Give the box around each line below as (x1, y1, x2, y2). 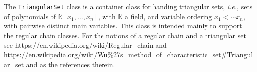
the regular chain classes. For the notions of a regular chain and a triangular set (4, 30, 246, 40)
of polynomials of (4, 11, 56, 21)
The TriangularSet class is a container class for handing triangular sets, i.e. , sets (4, 1, 253, 11)
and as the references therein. (26, 59, 115, 69)
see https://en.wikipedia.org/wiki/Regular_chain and (4, 40, 167, 50)
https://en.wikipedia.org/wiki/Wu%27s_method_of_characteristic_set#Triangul (4, 49, 253, 60)
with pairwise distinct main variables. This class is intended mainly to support (4, 21, 242, 31)
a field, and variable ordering (125, 11, 212, 21)
